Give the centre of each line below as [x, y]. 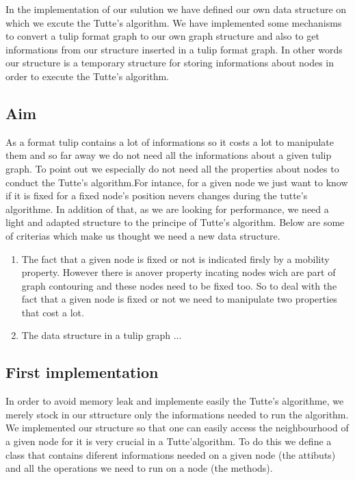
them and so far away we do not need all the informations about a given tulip [169, 155]
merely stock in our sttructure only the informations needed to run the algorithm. [177, 414]
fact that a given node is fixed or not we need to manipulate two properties [179, 299]
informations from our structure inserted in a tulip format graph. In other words [174, 49]
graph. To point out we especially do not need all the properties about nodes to [172, 168]
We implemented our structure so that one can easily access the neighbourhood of [177, 428]
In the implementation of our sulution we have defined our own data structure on [176, 9]
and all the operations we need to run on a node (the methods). [139, 468]
